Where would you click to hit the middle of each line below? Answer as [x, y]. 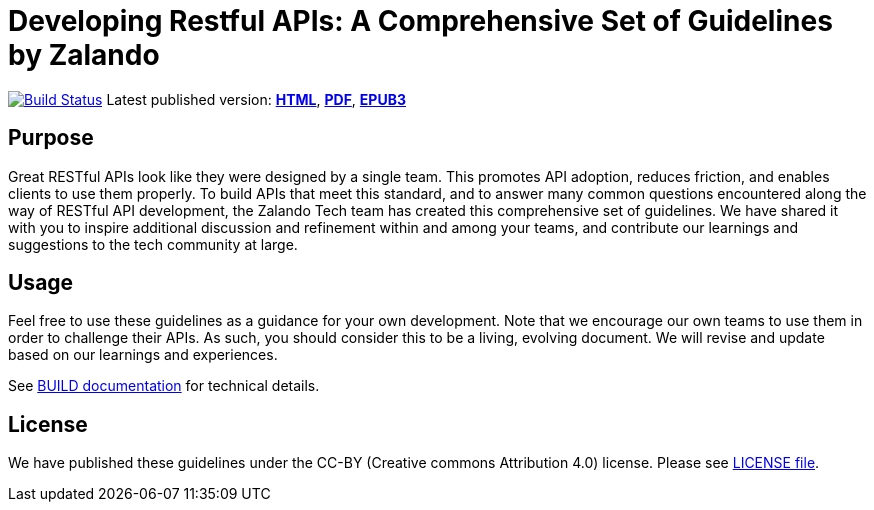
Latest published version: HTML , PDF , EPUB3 [256, 99]
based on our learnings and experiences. [143, 355]
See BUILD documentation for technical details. [164, 386]
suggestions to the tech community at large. [153, 244]
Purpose [51, 138]
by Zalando [84, 55]
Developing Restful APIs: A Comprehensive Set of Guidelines [420, 21]
